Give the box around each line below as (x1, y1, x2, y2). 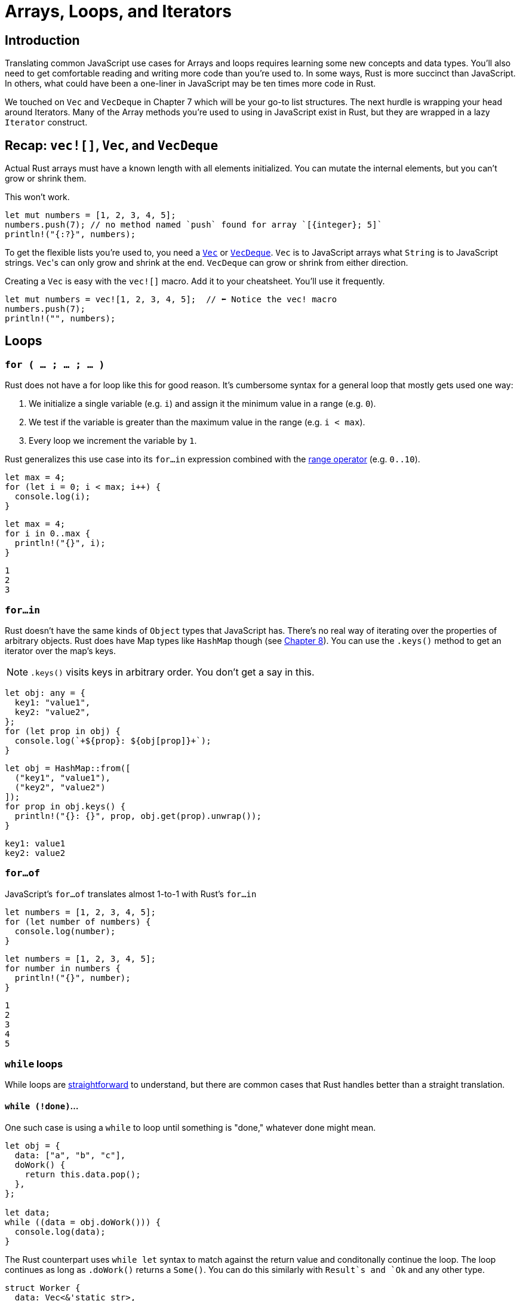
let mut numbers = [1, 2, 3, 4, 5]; (5, 210, 176, 220)
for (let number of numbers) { (5, 916, 151, 926)
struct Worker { (5, 1282, 81, 1293)
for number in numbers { (5, 963, 121, 973)
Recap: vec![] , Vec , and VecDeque (5, 137, 219, 153)
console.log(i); (14, 492, 91, 502)
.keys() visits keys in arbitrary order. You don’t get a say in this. (30, 665, 315, 678)
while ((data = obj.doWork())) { (5, 1217, 161, 1227)
